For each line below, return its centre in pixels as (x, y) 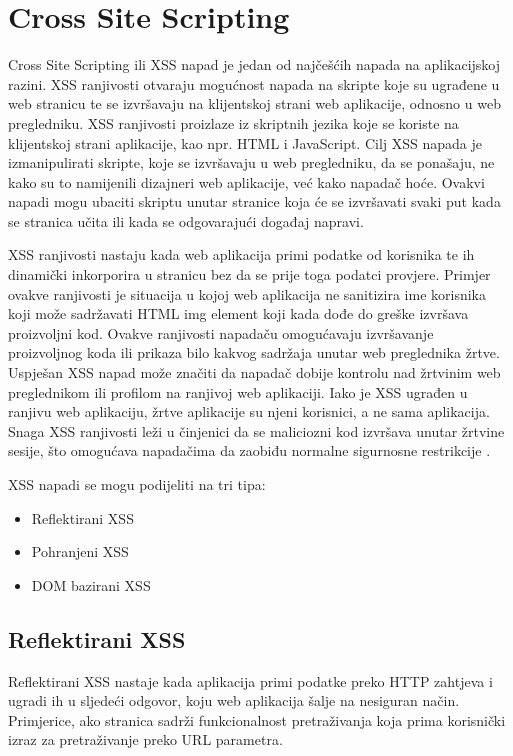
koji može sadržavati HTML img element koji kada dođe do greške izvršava (238, 313)
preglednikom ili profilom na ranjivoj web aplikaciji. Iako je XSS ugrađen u (238, 391)
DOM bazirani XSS (91, 584)
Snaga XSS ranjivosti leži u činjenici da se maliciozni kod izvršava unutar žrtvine (256, 430)
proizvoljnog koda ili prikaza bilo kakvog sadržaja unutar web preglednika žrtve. (254, 352)
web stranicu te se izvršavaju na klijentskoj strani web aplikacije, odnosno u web (254, 103)
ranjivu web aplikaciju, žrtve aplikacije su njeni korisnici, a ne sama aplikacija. (249, 411)
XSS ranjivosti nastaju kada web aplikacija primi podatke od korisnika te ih (241, 254)
